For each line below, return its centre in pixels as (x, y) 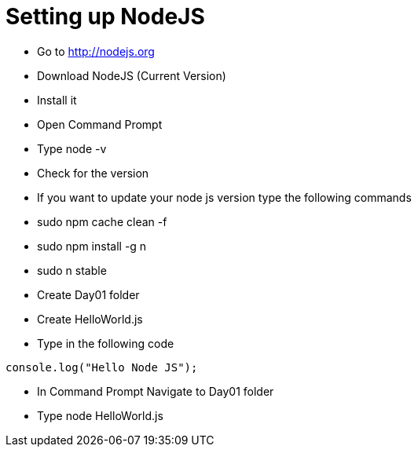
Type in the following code (106, 343)
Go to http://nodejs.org (96, 51)
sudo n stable (72, 270)
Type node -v (72, 148)
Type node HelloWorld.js (100, 415)
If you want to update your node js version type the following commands (224, 197)
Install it (57, 100)
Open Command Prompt (100, 124)
